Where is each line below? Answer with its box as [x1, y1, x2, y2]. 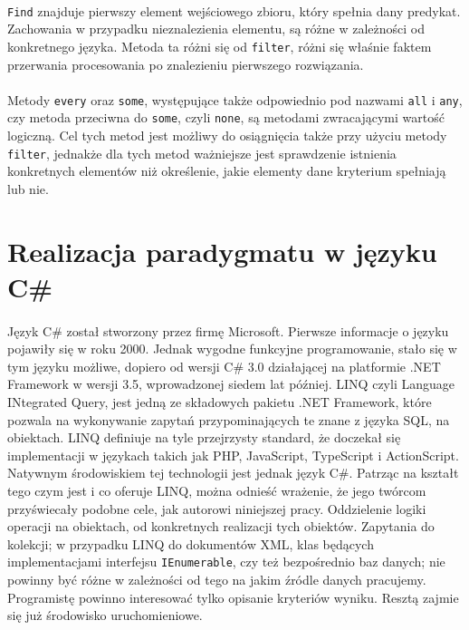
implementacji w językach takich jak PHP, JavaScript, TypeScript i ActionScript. [7, 445, 459, 464]
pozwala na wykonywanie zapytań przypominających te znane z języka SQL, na [7, 410, 450, 429]
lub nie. [7, 179, 49, 198]
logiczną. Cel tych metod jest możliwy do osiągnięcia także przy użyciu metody [7, 126, 447, 144]
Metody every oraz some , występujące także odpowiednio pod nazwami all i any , [7, 90, 463, 109]
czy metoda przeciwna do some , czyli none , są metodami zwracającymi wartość [7, 108, 445, 127]
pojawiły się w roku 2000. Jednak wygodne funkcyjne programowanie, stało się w [7, 339, 457, 358]
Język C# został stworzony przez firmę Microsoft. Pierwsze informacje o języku [7, 321, 449, 340]
